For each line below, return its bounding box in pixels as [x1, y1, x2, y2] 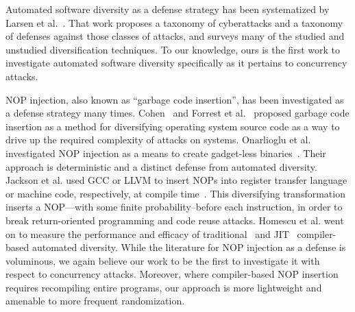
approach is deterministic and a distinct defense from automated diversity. [5, 159, 317, 173]
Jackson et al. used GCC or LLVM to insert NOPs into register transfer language [5, 173, 347, 187]
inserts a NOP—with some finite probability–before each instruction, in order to [5, 200, 343, 214]
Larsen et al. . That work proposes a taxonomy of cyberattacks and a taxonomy [5, 15, 343, 29]
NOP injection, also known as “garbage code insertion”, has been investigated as [5, 92, 344, 106]
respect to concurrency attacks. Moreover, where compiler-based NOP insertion [5, 267, 339, 281]
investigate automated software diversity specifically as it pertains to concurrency [5, 56, 347, 70]
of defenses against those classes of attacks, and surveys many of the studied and [5, 29, 345, 43]
